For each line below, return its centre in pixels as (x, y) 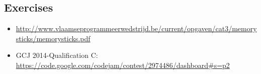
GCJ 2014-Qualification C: (57, 55)
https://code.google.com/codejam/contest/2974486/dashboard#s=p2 (123, 65)
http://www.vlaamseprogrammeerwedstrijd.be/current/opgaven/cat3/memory (136, 28)
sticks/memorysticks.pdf (53, 38)
